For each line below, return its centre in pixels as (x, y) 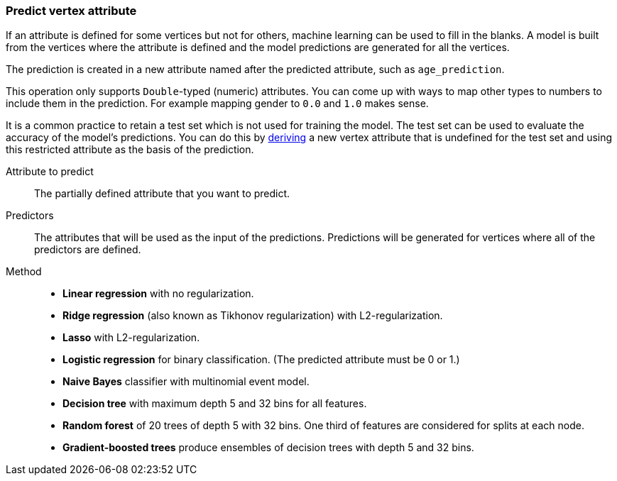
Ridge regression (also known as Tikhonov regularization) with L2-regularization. (253, 316)
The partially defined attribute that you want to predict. (162, 194)
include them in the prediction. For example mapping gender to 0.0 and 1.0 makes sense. (217, 104)
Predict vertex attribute (71, 11)
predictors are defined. (88, 250)
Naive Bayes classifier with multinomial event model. (186, 382)
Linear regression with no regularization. (158, 294)
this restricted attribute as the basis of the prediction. (130, 150)
